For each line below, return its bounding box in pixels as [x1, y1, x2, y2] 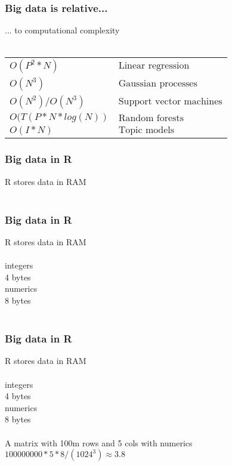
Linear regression [118, 60, 190, 70]
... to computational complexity [5, 24, 120, 36]
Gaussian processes [118, 79, 197, 89]
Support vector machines [118, 97, 222, 107]
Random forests [118, 113, 184, 123]
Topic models [118, 125, 175, 135]
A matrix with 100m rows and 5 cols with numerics [5, 436, 193, 449]
